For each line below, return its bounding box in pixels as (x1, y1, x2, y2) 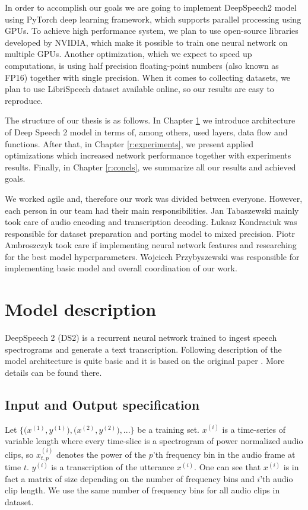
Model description (5, 297, 157, 321)
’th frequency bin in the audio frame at (153, 448, 296, 460)
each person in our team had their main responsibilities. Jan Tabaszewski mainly (5, 204, 299, 216)
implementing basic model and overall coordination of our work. (5, 262, 237, 274)
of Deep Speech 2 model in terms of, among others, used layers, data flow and (5, 125, 288, 138)
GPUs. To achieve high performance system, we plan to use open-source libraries (5, 24, 299, 37)
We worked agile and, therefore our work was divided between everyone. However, (5, 192, 303, 204)
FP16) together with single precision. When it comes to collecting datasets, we (5, 71, 291, 83)
